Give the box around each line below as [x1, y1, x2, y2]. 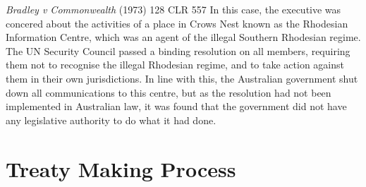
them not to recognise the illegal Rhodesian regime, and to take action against [6, 57, 344, 72]
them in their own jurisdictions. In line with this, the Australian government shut [6, 71, 358, 85]
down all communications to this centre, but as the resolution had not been [6, 85, 331, 99]
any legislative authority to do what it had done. [6, 112, 216, 127]
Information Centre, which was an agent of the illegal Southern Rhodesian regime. [6, 30, 361, 44]
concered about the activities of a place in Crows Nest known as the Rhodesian [6, 16, 348, 30]
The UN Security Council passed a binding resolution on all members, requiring [6, 43, 350, 58]
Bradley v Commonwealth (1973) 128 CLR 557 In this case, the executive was [6, 2, 341, 16]
